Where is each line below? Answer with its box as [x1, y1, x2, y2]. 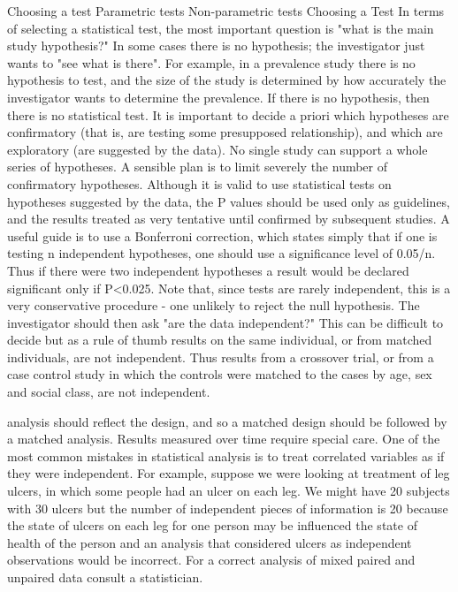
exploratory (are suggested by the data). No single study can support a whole [7, 140, 428, 158]
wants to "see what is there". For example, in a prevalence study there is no [7, 53, 416, 72]
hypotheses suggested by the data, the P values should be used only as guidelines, [7, 192, 450, 210]
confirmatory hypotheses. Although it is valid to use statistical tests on [7, 174, 392, 193]
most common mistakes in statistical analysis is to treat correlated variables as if [7, 446, 445, 465]
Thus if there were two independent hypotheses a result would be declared [7, 261, 409, 279]
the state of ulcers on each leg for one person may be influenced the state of [7, 516, 417, 535]
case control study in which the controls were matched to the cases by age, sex [7, 365, 432, 383]
